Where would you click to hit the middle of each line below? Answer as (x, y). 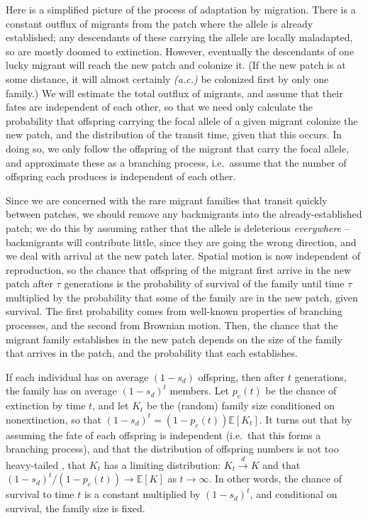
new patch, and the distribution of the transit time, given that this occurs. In (174, 134)
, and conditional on (294, 494)
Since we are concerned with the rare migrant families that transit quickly (167, 200)
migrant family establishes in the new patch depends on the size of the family (174, 339)
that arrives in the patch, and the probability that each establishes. (152, 353)
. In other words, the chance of (275, 478)
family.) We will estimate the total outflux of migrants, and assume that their (174, 93)
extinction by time (46, 405)
